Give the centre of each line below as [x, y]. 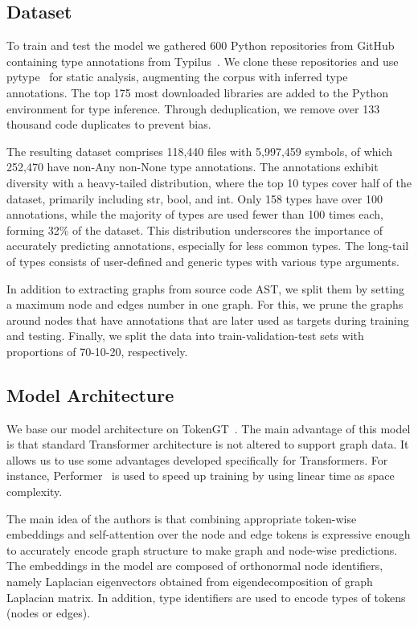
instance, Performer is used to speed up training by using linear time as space [201, 475]
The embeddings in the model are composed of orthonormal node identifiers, [195, 566]
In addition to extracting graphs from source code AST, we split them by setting [206, 288]
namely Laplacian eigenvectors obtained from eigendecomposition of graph [190, 582]
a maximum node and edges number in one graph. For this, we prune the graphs [205, 304]
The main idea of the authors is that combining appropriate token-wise [182, 518]
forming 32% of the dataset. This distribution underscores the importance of [195, 229]
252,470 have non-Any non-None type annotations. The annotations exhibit [193, 167]
